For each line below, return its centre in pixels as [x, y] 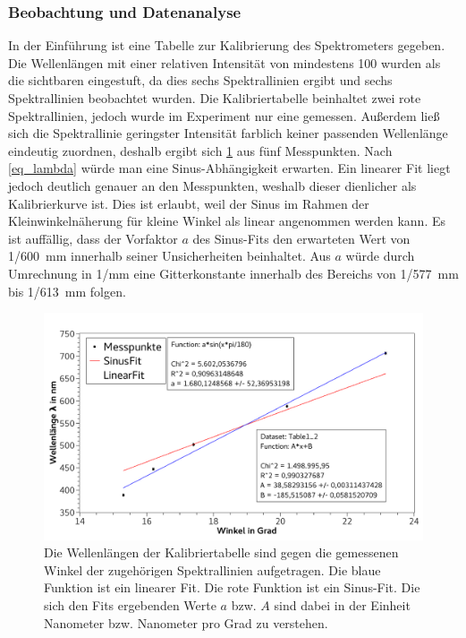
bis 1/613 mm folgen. [67, 291]
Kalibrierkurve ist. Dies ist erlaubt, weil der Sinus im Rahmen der [189, 203]
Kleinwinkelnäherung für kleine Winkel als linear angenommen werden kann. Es [227, 221]
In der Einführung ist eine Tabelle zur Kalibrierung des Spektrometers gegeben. [227, 45]
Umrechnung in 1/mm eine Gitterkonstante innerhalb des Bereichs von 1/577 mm [233, 273]
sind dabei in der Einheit [342, 604]
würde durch [380, 256]
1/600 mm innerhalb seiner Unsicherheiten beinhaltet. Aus [169, 256]
